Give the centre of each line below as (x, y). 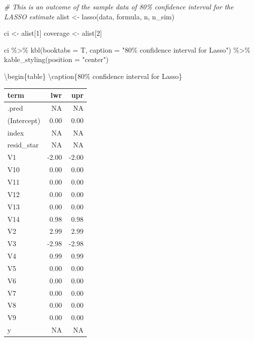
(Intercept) (24, 120)
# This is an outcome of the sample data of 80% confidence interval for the (119, 6)
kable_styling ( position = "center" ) (56, 59)
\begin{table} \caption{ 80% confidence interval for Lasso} (93, 76)
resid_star (23, 145)
